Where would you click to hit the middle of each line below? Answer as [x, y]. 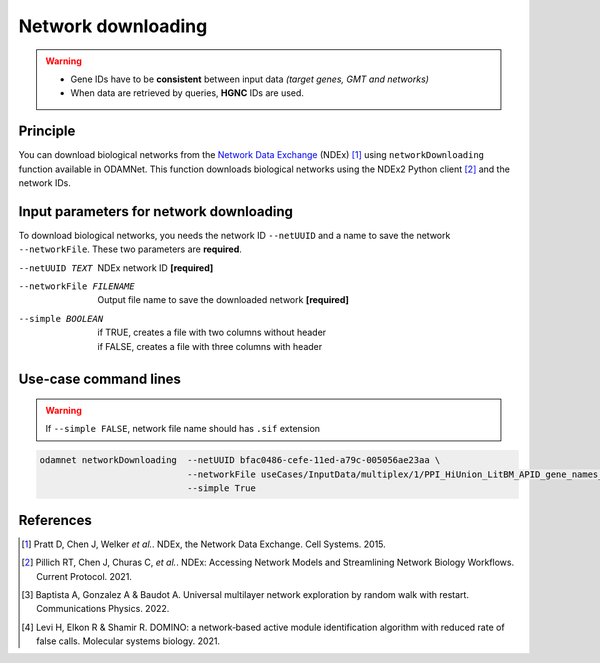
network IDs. [45, 183]
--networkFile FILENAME [76, 286]
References [55, 520]
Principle [47, 131]
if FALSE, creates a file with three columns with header [210, 346]
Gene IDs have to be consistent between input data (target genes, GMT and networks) [250, 79]
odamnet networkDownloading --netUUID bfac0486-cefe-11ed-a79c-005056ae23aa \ [240, 460]
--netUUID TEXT [56, 268]
